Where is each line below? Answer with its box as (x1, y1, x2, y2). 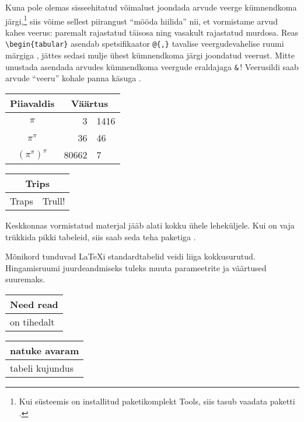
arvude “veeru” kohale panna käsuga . (5, 72, 141, 84)
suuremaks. (5, 273, 46, 285)
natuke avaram (10, 343, 79, 357)
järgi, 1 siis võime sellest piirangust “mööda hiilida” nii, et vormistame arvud (5, 13, 278, 27)
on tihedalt (10, 314, 55, 328)
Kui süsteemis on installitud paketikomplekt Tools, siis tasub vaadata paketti (19, 395, 295, 407)
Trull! (42, 193, 65, 207)
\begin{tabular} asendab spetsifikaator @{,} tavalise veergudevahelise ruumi (5, 37, 284, 50)
